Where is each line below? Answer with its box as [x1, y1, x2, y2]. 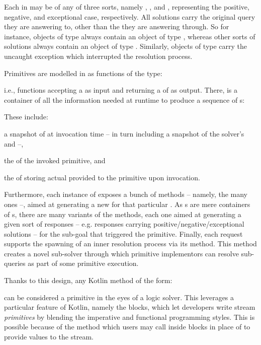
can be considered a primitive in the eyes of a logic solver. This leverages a [4, 292, 234, 302]
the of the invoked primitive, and [4, 155, 106, 166]
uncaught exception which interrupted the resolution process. [4, 50, 193, 61]
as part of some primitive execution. [28, 258, 139, 268]
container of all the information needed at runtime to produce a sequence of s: [4, 94, 245, 105]
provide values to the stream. [4, 331, 94, 342]
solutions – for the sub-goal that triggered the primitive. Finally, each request [4, 228, 243, 239]
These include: [4, 111, 48, 122]
